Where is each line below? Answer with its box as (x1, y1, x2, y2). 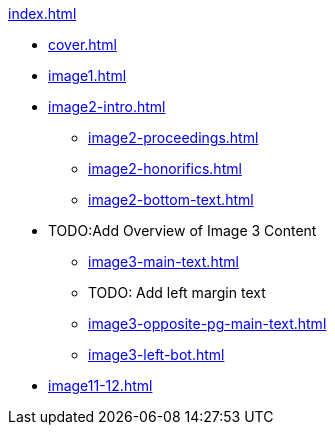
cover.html (48, 36, 117, 53)
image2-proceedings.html (88, 129, 259, 146)
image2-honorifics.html (88, 160, 242, 177)
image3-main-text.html (88, 253, 239, 270)
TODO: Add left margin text (88, 284, 266, 301)
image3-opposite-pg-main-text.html (88, 315, 327, 332)
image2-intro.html (48, 98, 166, 115)
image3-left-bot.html (88, 346, 225, 363)
